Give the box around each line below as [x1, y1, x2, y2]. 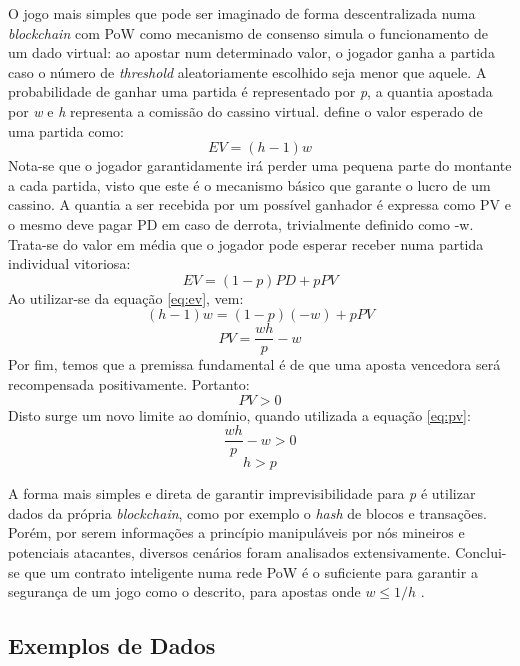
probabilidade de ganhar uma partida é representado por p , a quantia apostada [8, 81, 493, 102]
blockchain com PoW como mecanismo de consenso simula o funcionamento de [8, 22, 488, 43]
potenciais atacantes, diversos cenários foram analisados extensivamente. [8, 542, 451, 562]
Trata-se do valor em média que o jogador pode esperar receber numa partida [8, 233, 484, 254]
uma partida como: [8, 120, 124, 141]
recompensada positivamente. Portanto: [8, 373, 250, 394]
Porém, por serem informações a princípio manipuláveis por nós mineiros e [8, 522, 465, 543]
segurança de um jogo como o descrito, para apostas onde [8, 581, 361, 602]
